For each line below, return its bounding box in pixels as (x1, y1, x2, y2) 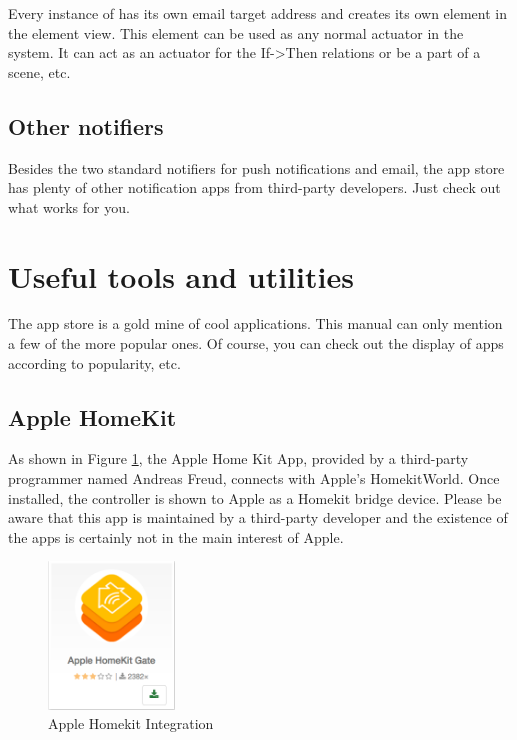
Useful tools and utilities (8, 255, 354, 296)
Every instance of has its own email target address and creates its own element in (8, 3, 507, 23)
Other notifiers (8, 110, 164, 141)
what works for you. (8, 196, 130, 217)
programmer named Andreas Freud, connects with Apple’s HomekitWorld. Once (8, 468, 500, 489)
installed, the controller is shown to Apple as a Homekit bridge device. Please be (8, 487, 502, 508)
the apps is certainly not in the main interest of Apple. (8, 526, 344, 547)
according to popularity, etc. (8, 352, 181, 373)
